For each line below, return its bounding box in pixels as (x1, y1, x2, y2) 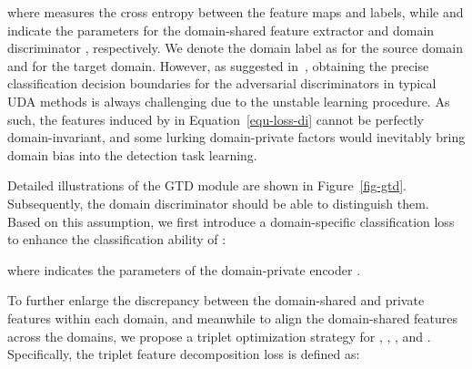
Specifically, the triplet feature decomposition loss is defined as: (7, 344, 360, 364)
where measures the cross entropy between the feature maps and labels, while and (7, 3, 464, 21)
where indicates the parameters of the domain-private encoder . (7, 260, 361, 279)
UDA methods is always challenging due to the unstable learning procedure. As (7, 91, 450, 110)
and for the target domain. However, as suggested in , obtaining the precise (7, 56, 429, 75)
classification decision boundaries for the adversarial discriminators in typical (7, 74, 437, 93)
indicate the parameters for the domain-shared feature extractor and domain (7, 20, 435, 39)
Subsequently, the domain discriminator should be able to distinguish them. (7, 193, 429, 212)
